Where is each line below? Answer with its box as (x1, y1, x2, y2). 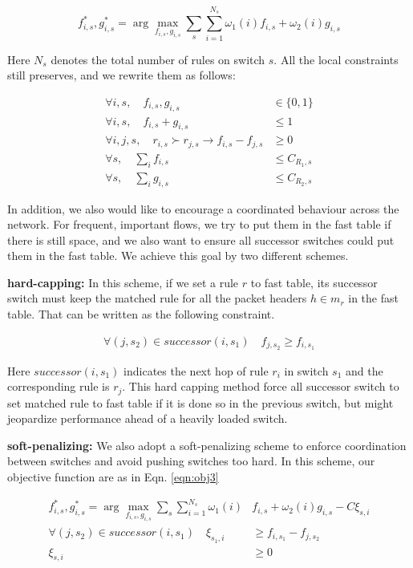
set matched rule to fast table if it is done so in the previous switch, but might (7, 394, 394, 411)
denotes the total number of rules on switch (51, 51, 265, 67)
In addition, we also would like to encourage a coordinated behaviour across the (7, 200, 399, 217)
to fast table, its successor (250, 274, 378, 290)
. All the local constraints (273, 51, 399, 67)
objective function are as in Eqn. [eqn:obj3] (7, 468, 219, 485)
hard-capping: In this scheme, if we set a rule (7, 274, 239, 290)
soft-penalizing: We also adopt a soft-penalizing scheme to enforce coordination (7, 436, 407, 453)
